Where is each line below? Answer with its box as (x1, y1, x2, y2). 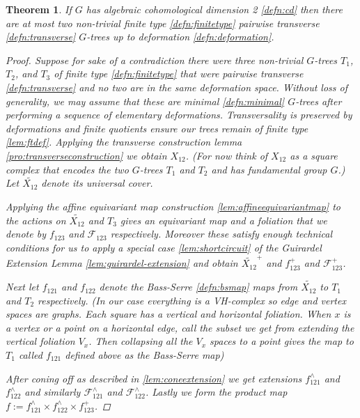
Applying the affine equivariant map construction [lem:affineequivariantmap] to (6, 199, 341, 213)
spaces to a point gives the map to (210, 334, 354, 348)
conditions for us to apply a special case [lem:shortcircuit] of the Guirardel (6, 240, 322, 254)
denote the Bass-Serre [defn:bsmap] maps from (99, 279, 298, 294)
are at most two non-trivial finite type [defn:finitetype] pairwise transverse (6, 15, 320, 30)
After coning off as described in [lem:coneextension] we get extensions (6, 371, 302, 385)
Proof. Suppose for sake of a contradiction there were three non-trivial (6, 52, 304, 67)
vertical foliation (6, 334, 75, 348)
